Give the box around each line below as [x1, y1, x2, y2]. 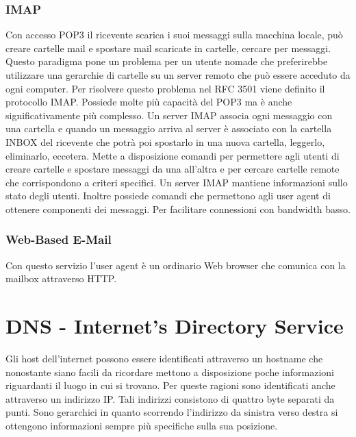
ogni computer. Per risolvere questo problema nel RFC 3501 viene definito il [5, 81, 325, 95]
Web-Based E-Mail [5, 231, 112, 248]
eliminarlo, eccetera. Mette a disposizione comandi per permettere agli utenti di [5, 148, 340, 162]
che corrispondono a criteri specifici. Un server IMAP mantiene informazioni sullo [5, 175, 348, 189]
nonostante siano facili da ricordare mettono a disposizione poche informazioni [5, 364, 334, 379]
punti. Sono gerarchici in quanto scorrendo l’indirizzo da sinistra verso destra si [5, 405, 338, 419]
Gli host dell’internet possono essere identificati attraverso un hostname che [5, 351, 323, 366]
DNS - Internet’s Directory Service [5, 312, 344, 340]
